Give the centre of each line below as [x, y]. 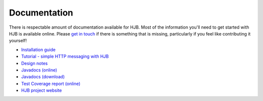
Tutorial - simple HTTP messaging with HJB [65, 56]
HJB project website [41, 90]
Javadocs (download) [43, 77]
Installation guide [38, 50]
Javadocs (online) [39, 70]
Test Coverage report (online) [51, 84]
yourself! [18, 41]
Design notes [35, 63]
